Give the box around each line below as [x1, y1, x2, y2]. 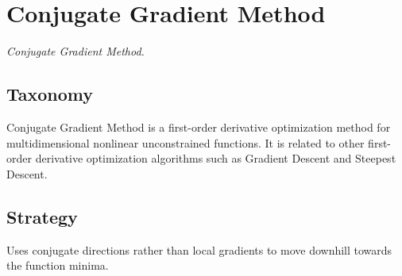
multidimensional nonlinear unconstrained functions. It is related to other [6, 134, 365, 151]
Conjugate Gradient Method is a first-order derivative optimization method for [6, 118, 391, 135]
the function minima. [6, 257, 109, 274]
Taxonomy [6, 82, 94, 106]
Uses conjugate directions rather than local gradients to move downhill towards [6, 241, 392, 258]
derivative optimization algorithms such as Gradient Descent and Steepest [35, 150, 396, 167]
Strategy [6, 204, 78, 228]
